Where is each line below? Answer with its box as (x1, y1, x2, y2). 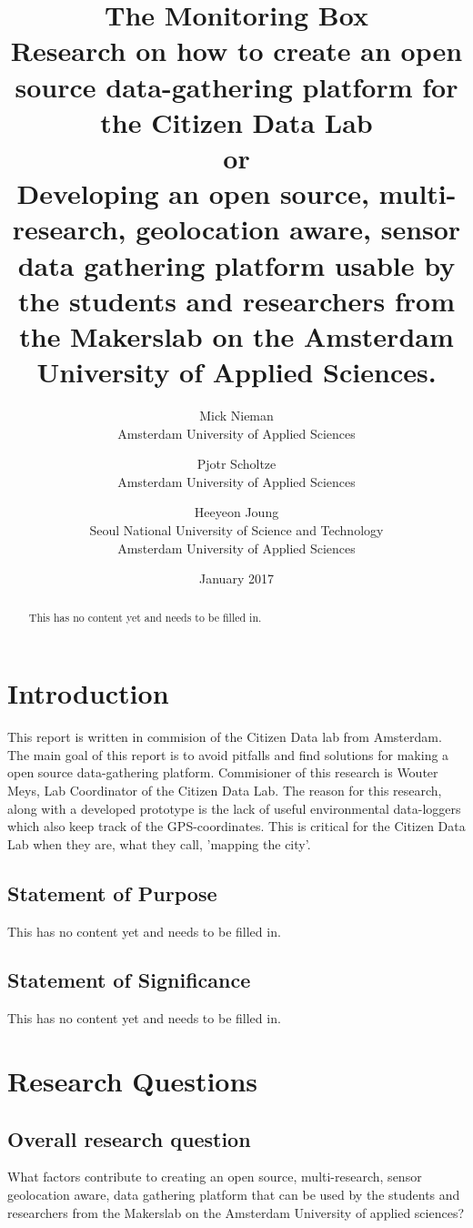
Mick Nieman (199, 406, 274, 424)
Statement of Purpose (7, 878, 217, 907)
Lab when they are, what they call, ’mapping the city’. (7, 834, 311, 853)
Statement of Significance (7, 966, 251, 994)
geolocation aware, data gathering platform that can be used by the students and (7, 1185, 460, 1204)
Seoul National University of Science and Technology (89, 520, 384, 539)
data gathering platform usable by (17, 246, 456, 283)
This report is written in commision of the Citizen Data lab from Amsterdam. (7, 727, 442, 746)
